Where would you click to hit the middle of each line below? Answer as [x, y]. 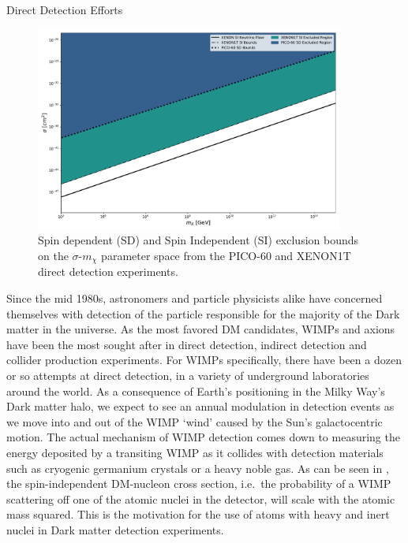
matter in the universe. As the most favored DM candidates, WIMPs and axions [201, 329]
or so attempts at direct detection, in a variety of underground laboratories [188, 375]
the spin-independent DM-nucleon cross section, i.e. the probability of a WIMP [199, 483]
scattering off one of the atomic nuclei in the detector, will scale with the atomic [201, 498]
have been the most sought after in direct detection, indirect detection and [187, 344]
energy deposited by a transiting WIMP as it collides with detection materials [195, 452]
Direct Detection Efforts [65, 9]
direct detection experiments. [108, 271]
